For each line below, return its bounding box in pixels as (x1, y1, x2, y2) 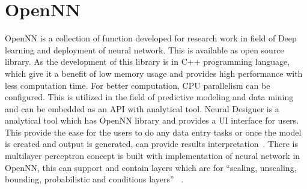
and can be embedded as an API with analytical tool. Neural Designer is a (5, 102, 279, 115)
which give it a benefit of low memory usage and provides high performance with (5, 67, 303, 79)
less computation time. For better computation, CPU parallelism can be (5, 79, 270, 91)
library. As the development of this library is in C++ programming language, (5, 55, 290, 68)
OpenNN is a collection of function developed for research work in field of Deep (5, 32, 297, 44)
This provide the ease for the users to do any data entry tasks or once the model (5, 125, 302, 138)
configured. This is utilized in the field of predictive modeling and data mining (5, 91, 294, 103)
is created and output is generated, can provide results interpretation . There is (5, 137, 298, 150)
